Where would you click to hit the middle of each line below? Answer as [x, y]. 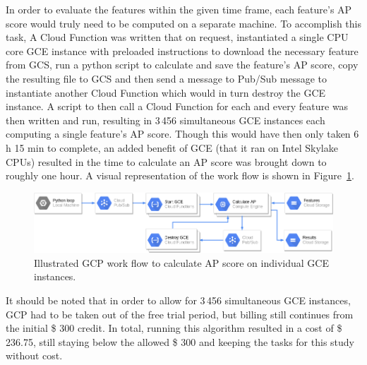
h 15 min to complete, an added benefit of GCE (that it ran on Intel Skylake [172, 147]
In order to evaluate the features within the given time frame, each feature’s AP [179, 9]
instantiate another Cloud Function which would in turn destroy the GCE [166, 92]
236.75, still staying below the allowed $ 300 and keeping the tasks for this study [180, 341]
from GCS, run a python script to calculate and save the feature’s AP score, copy [182, 65]
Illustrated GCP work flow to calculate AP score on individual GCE [181, 262]
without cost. [34, 355]
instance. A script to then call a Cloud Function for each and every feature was [177, 106]
